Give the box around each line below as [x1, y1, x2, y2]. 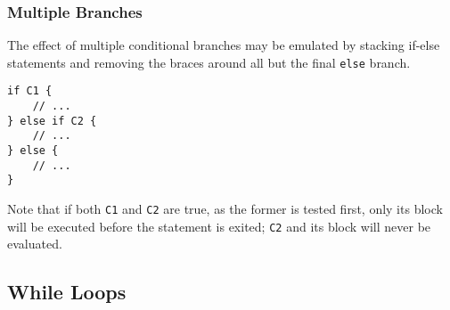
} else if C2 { [7, 114, 97, 127]
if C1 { [7, 85, 53, 98]
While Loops [7, 278, 127, 306]
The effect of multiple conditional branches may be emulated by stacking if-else [7, 36, 440, 54]
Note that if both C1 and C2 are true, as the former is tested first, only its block [7, 200, 443, 218]
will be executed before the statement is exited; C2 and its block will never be [7, 216, 431, 235]
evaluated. [7, 234, 62, 253]
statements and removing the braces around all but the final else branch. [7, 53, 411, 71]
